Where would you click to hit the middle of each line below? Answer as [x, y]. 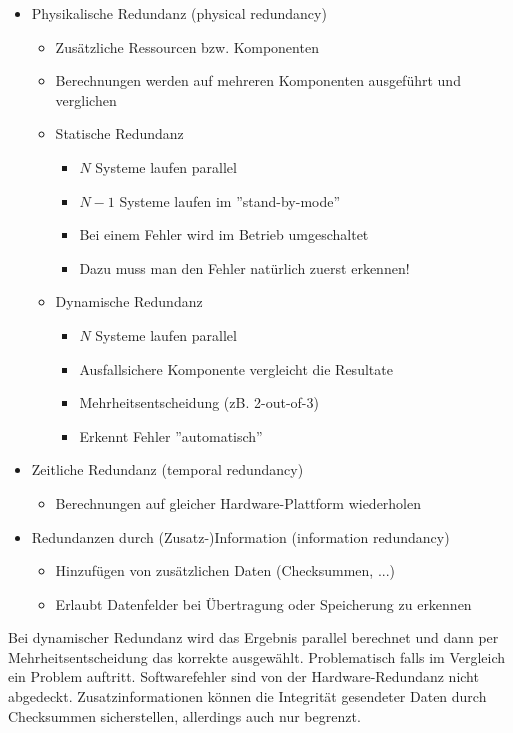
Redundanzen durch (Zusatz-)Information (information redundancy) [240, 536]
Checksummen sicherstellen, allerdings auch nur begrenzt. [184, 715]
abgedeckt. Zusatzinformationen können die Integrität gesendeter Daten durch [247, 696]
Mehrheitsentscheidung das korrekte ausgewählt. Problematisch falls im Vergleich [257, 656]
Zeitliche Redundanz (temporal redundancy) [167, 469]
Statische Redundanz [119, 133]
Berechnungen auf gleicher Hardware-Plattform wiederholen [238, 502]
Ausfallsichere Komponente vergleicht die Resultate [236, 368]
